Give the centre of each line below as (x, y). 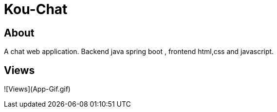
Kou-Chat (36, 9)
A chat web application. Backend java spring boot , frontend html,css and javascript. (139, 52)
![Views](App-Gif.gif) (37, 89)
